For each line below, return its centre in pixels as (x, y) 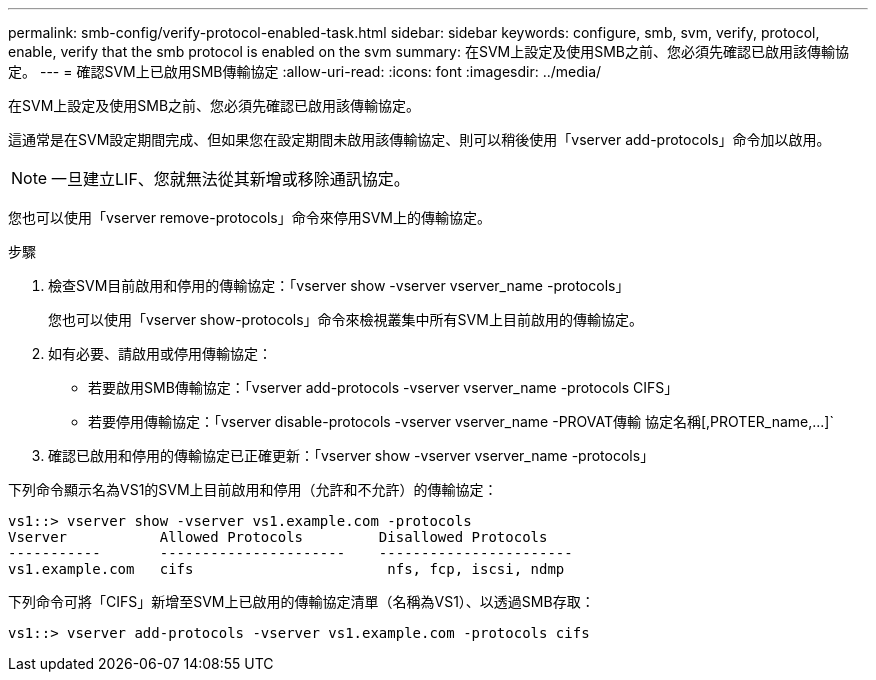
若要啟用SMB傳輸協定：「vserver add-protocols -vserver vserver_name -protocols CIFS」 (383, 387)
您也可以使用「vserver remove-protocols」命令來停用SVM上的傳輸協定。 (249, 217)
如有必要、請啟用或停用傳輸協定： (160, 353)
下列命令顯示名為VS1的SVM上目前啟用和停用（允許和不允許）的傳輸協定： (253, 489)
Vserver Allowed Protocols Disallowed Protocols (278, 537)
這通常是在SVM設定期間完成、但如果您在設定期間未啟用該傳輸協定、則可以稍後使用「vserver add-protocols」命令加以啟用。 (419, 139)
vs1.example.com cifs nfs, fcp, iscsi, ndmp (286, 569)
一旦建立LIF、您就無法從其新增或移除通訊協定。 (230, 179)
